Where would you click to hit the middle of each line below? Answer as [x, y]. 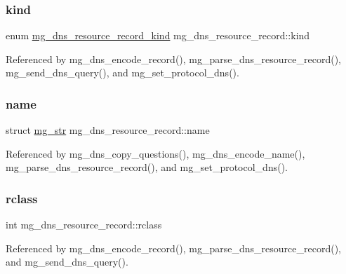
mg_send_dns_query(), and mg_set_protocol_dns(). [122, 73]
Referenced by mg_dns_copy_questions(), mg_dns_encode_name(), [155, 153]
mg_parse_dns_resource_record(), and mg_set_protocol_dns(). [147, 167]
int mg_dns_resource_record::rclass [84, 225]
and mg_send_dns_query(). [67, 262]
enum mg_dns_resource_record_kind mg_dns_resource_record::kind [158, 35]
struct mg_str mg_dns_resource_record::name [108, 130]
